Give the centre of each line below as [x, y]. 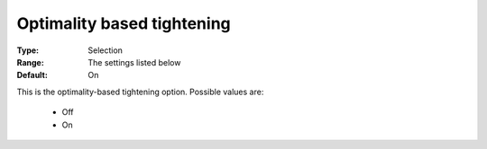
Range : [30, 62]
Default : [32, 75]
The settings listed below [134, 62]
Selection [106, 50]
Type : [28, 50]
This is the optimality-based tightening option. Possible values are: [140, 92]
